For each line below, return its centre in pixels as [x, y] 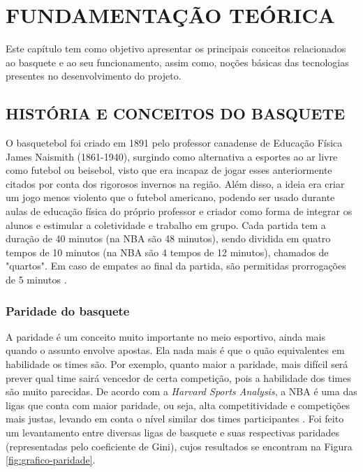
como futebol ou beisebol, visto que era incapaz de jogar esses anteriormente [169, 170]
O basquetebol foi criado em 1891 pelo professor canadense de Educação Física [174, 143]
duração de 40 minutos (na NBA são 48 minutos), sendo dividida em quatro [168, 238]
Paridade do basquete [68, 310]
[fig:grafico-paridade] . [51, 460]
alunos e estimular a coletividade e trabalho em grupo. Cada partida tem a [166, 224]
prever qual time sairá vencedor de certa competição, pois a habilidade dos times [178, 377]
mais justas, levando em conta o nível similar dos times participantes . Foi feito [175, 419]
